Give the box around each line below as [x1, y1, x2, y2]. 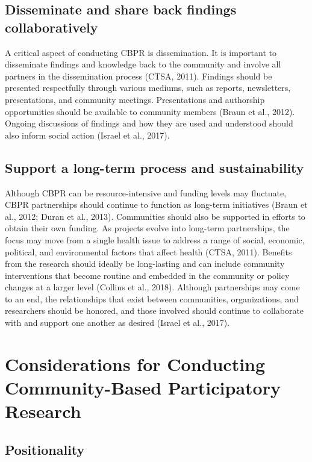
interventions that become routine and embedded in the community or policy [5, 269, 290, 281]
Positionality [5, 440, 85, 458]
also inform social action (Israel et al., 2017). [5, 128, 170, 141]
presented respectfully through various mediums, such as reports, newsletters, [5, 81, 291, 94]
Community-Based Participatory [5, 375, 281, 400]
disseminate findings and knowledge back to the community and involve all [5, 58, 281, 70]
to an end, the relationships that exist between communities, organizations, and [5, 292, 299, 305]
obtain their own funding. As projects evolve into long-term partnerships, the [5, 222, 290, 234]
